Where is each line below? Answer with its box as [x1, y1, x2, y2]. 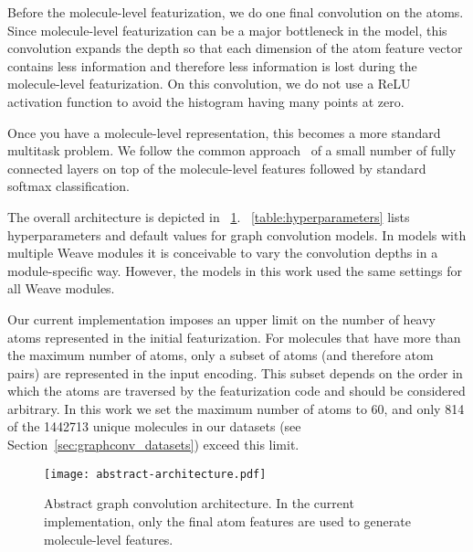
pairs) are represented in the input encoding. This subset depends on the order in [7, 363, 463, 382]
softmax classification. [7, 176, 131, 196]
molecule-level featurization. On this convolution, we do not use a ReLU [7, 74, 411, 93]
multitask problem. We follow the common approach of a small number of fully [7, 141, 457, 160]
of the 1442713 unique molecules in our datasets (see [7, 417, 301, 436]
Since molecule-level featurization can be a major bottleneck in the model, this [7, 20, 447, 39]
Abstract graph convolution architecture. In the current [44, 494, 354, 513]
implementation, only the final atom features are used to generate [44, 511, 411, 530]
